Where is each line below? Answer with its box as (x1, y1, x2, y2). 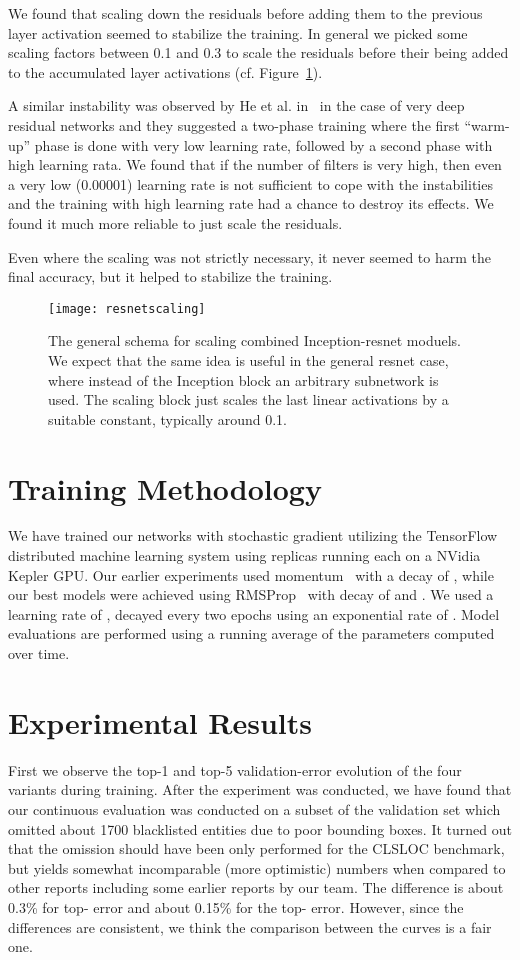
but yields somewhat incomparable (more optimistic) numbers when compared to (8, 857, 506, 878)
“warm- (464, 114, 510, 135)
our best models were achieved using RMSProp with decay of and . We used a (8, 584, 494, 605)
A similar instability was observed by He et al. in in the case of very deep (8, 95, 465, 116)
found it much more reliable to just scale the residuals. (8, 212, 343, 233)
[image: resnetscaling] (48, 301, 206, 316)
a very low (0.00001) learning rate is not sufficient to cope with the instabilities (8, 173, 493, 194)
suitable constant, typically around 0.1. (48, 408, 288, 429)
